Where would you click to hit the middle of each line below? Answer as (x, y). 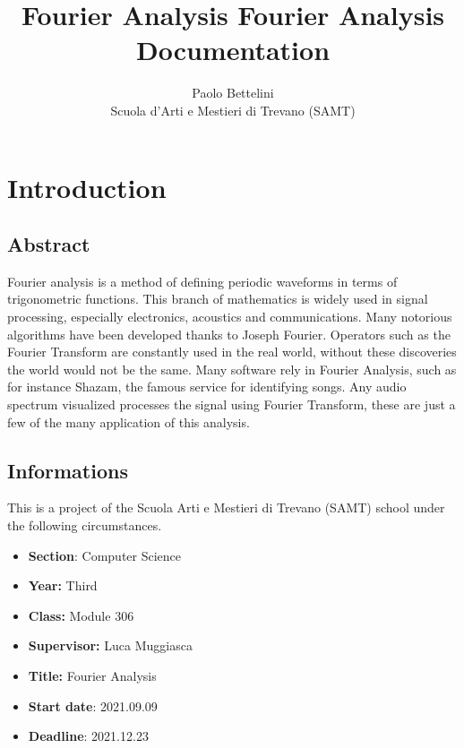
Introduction (87, 187)
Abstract (49, 244)
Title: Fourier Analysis (92, 675)
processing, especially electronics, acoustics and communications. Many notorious (230, 317)
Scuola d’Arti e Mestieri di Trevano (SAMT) (233, 110)
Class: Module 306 (81, 615)
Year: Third (63, 585)
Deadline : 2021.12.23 (88, 736)
